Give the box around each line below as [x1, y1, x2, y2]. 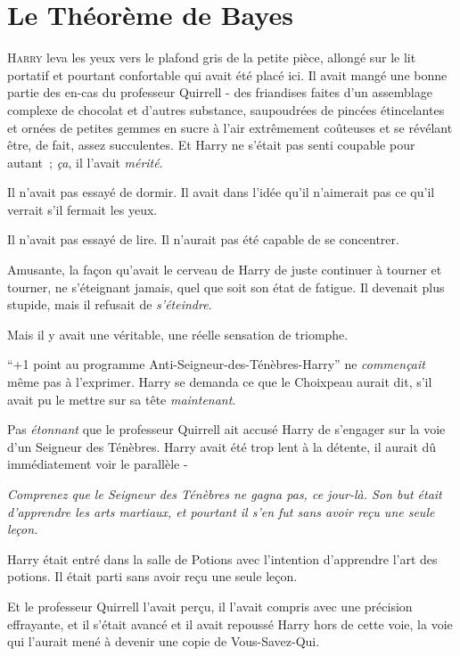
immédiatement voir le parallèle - [7, 455, 188, 473]
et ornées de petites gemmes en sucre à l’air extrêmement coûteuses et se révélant [7, 118, 453, 136]
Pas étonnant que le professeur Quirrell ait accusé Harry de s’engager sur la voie [7, 420, 446, 439]
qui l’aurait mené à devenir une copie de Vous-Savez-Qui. [7, 632, 320, 651]
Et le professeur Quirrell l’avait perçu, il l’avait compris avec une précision [7, 596, 413, 615]
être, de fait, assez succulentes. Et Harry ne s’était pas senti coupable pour [7, 135, 415, 154]
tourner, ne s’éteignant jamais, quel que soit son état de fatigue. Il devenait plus [7, 277, 445, 296]
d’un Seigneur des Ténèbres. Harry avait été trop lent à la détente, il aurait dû [7, 437, 437, 455]
